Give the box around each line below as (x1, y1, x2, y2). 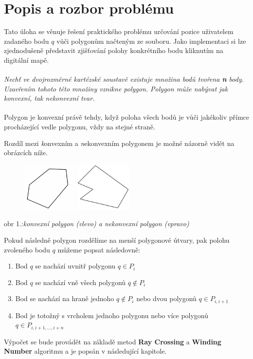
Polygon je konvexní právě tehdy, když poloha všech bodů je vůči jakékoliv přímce (4, 112, 249, 122)
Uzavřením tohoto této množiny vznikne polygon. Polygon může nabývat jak (4, 83, 228, 93)
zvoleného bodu (4, 244, 50, 254)
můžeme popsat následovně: (57, 244, 141, 254)
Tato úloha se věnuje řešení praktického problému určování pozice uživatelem (4, 26, 234, 36)
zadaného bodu (4, 36, 49, 46)
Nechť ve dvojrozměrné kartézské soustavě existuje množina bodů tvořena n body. (4, 74, 244, 84)
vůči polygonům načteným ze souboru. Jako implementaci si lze (56, 36, 246, 46)
